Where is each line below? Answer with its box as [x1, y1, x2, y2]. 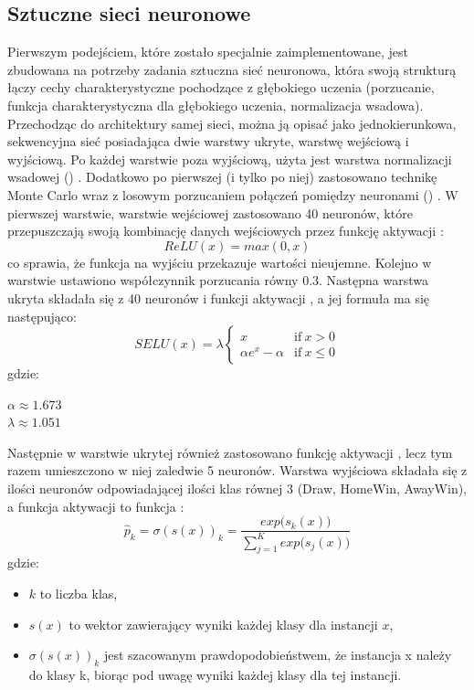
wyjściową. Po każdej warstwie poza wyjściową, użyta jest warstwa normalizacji [7, 149, 452, 168]
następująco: [7, 306, 77, 325]
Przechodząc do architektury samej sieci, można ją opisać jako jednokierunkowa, [7, 113, 457, 133]
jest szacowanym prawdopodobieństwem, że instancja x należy [103, 645, 452, 664]
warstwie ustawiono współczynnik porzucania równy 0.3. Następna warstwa [7, 271, 429, 290]
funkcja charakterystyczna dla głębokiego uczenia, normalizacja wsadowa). [7, 95, 424, 114]
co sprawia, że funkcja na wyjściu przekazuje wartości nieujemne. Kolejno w [7, 252, 432, 271]
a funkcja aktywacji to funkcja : [7, 496, 184, 515]
